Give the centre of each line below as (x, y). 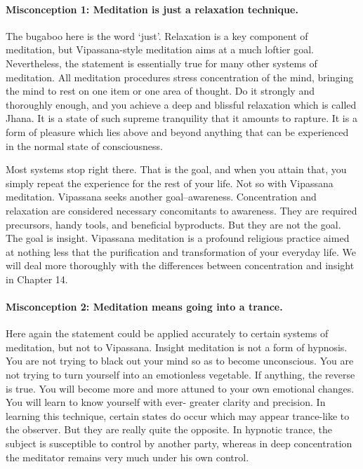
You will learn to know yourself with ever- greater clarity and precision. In (166, 402)
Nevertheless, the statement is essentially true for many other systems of (161, 63)
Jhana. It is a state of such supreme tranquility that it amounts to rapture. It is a (181, 118)
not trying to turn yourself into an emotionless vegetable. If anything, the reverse (180, 375)
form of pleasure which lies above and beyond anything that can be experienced (177, 131)
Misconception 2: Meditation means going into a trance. (144, 307)
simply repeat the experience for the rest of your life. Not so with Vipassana (170, 183)
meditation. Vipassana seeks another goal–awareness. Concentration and (161, 197)
